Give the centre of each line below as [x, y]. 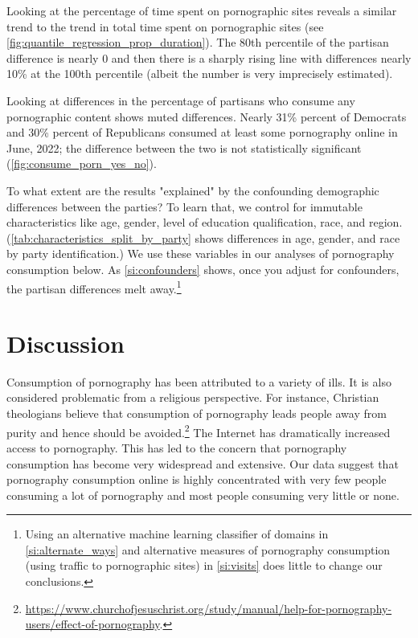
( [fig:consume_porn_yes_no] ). [82, 164]
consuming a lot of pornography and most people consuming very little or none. [203, 495]
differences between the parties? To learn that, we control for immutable [184, 206]
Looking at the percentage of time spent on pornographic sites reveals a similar [202, 10]
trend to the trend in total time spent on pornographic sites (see [165, 26]
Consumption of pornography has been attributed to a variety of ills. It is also [199, 381]
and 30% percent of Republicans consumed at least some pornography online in [202, 132]
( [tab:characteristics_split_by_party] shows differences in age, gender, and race [203, 237]
